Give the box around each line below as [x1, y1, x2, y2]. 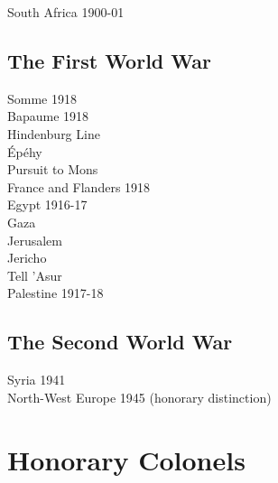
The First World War [7, 46, 211, 74]
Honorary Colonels [7, 441, 246, 478]
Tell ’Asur [7, 265, 62, 284]
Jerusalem [7, 230, 62, 249]
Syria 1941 [7, 370, 66, 389]
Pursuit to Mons [7, 160, 98, 179]
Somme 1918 [7, 88, 77, 107]
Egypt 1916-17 [7, 195, 88, 214]
